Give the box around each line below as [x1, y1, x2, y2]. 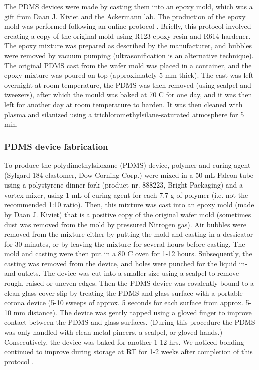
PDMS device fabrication [4, 140, 108, 152]
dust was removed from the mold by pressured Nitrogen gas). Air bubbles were [4, 219, 246, 229]
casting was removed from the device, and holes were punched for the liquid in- [4, 258, 247, 268]
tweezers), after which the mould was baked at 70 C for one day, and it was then [4, 89, 252, 100]
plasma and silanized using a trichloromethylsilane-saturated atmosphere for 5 [4, 109, 244, 119]
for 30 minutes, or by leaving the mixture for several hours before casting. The [4, 238, 245, 249]
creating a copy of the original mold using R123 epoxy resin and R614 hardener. [4, 30, 251, 41]
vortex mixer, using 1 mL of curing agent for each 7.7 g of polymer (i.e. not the [4, 189, 248, 200]
